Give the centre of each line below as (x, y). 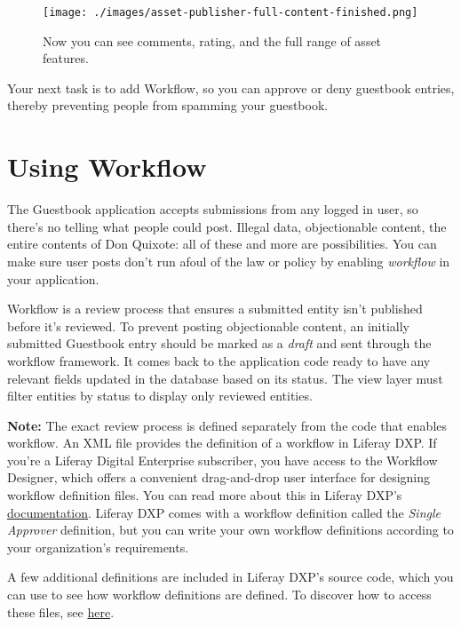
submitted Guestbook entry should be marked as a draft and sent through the (219, 343)
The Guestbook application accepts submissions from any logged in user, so (213, 209)
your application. (53, 278)
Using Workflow (107, 167)
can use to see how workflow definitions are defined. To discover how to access (219, 595)
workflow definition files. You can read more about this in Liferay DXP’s (205, 495)
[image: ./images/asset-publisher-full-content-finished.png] (230, 12)
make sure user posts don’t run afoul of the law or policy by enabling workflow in (229, 261)
